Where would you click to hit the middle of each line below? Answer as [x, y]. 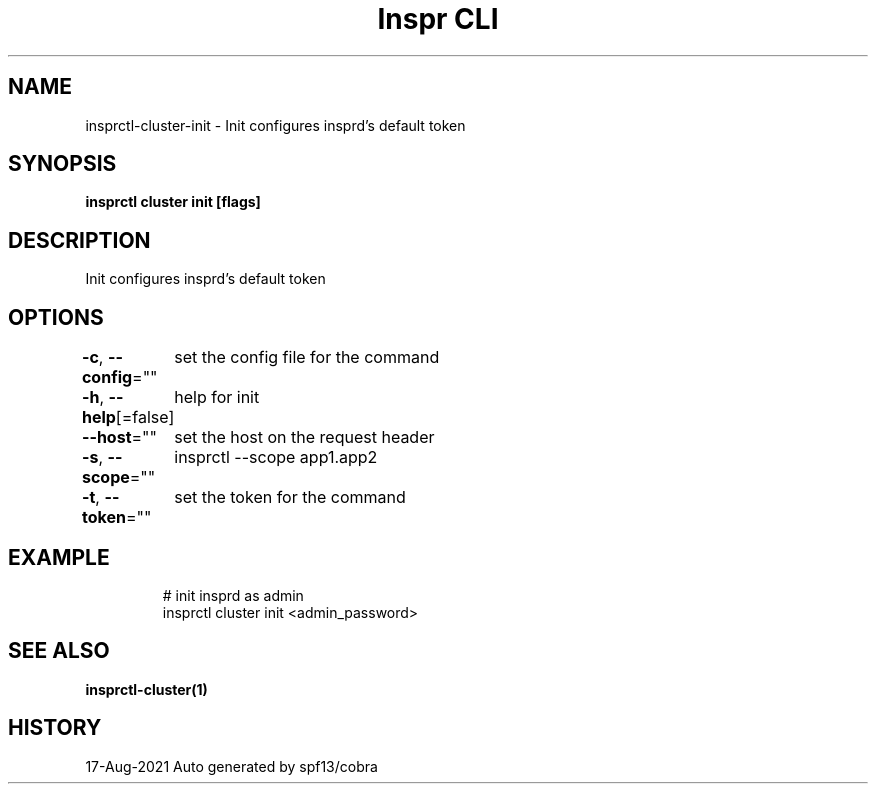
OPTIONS [56, 317]
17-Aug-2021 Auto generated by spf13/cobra [231, 766]
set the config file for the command [307, 357]
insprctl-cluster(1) [146, 689]
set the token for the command [290, 497]
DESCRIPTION [79, 240]
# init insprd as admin [233, 595]
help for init [217, 397]
